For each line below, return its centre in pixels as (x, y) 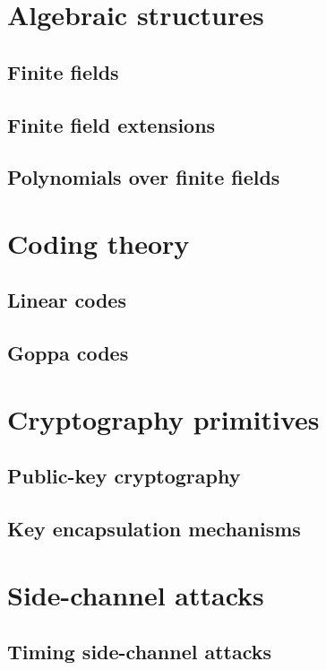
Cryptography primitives (163, 418)
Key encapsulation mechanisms (154, 529)
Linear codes (67, 300)
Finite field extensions (112, 124)
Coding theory (99, 243)
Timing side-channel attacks (140, 652)
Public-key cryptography (124, 476)
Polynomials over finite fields (144, 177)
